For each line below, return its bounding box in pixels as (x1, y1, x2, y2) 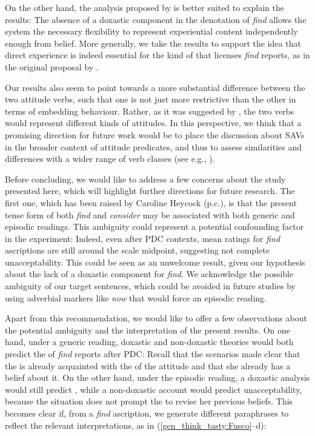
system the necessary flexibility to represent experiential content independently (5, 25, 298, 38)
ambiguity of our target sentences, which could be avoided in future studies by (5, 280, 296, 292)
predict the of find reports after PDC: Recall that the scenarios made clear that (5, 347, 300, 360)
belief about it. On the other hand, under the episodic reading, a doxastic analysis (5, 371, 310, 384)
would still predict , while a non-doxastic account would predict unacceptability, (5, 383, 302, 395)
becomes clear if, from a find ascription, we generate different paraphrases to (5, 407, 289, 419)
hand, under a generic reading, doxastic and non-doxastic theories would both (5, 335, 294, 348)
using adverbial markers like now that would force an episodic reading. (5, 291, 267, 304)
